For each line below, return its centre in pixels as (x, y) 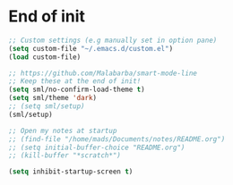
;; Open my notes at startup (63, 130)
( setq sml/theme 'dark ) (53, 98)
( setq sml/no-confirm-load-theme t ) (77, 90)
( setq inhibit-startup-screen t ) (71, 172)
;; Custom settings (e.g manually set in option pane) (113, 40)
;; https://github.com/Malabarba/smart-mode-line (103, 73)
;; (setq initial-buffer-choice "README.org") (97, 147)
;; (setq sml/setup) (47, 106)
